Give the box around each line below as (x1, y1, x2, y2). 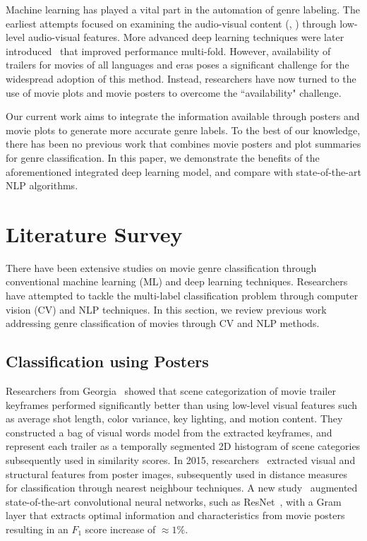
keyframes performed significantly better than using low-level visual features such (6, 397, 358, 412)
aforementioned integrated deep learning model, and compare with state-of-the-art (6, 164, 361, 179)
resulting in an (6, 521, 68, 536)
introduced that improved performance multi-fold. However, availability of (6, 43, 331, 58)
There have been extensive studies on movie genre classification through (6, 260, 317, 275)
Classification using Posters (6, 350, 209, 372)
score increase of (85, 521, 156, 536)
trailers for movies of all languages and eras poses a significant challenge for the (6, 57, 349, 72)
